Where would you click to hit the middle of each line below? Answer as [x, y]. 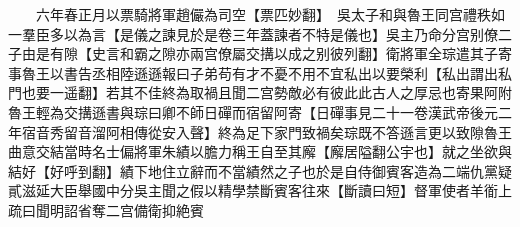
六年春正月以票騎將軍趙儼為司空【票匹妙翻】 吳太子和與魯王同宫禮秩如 [270, 14]
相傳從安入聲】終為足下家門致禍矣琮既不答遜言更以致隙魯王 [315, 131]
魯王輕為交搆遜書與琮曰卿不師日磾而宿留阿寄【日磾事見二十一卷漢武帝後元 [253, 111]
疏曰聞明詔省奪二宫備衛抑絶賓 [106, 209]
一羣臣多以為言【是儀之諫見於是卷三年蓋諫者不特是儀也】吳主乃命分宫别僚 [253, 33]
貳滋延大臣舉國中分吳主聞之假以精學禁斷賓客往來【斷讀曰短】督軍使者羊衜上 [260, 190]
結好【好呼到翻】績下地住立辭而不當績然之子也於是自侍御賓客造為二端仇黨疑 [260, 170]
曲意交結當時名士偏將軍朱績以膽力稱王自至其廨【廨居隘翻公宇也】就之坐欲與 [260, 151]
